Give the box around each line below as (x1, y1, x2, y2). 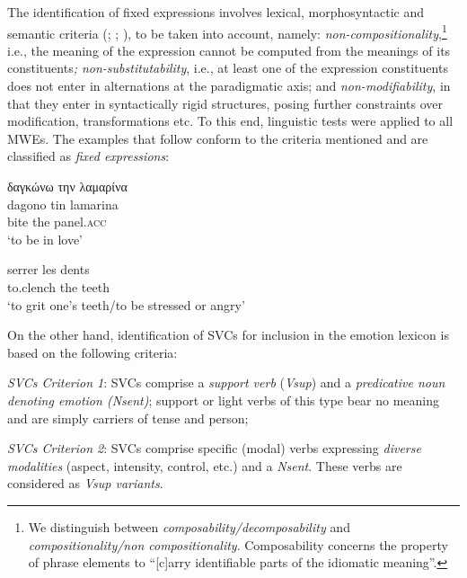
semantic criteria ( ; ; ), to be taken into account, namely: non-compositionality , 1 (7, 21, 447, 42)
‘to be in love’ (7, 229, 83, 248)
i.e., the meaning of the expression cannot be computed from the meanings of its (7, 40, 451, 59)
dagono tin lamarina (7, 194, 119, 213)
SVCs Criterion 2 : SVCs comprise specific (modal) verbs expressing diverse (7, 439, 421, 458)
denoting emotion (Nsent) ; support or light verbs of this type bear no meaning (7, 390, 440, 409)
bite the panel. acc (7, 212, 107, 231)
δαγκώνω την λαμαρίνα (7, 177, 128, 195)
